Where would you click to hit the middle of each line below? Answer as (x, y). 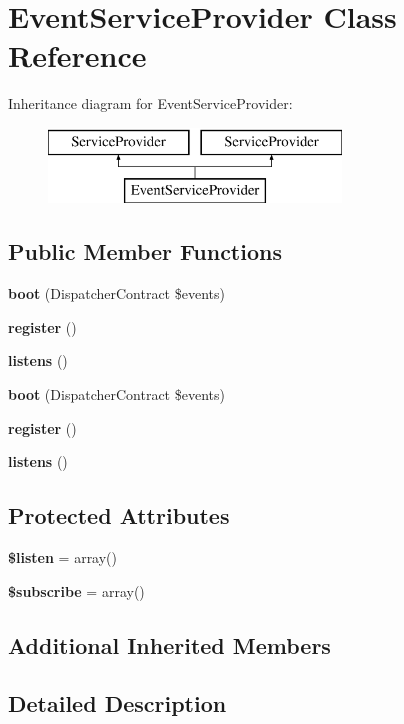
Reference (77, 55)
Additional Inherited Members (169, 644)
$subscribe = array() (76, 590)
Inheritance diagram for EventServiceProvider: (150, 103)
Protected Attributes (119, 515)
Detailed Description (117, 703)
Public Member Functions (145, 251)
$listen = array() (63, 557)
